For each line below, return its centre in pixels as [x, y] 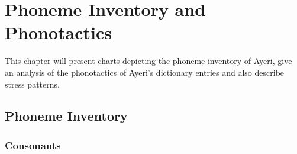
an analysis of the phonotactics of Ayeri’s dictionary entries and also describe [145, 72]
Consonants [33, 145]
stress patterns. [32, 84]
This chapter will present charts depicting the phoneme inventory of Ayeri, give [148, 61]
